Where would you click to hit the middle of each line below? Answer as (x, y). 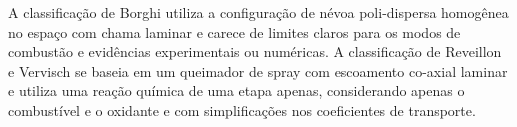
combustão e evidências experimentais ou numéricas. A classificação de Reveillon (255, 51)
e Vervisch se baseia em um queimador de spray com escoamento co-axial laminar (258, 70)
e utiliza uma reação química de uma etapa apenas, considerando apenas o (236, 90)
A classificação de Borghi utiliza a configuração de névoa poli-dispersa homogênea (258, 12)
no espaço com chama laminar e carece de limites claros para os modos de (234, 31)
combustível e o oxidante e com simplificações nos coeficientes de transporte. (242, 109)
